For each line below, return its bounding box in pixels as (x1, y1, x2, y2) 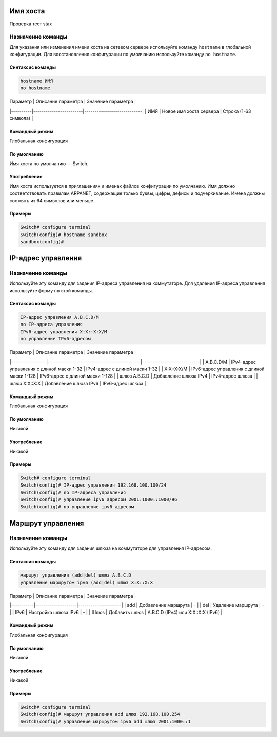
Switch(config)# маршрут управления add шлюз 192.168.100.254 (20, 711, 180, 717)
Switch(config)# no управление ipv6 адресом (20, 504, 134, 510)
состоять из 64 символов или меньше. (9, 197, 95, 204)
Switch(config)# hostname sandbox (20, 231, 107, 238)
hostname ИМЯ (20, 78, 53, 84)
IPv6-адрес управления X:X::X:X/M (20, 329, 107, 334)
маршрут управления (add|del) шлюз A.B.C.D (20, 572, 132, 578)
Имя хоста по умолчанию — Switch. (9, 160, 89, 167)
